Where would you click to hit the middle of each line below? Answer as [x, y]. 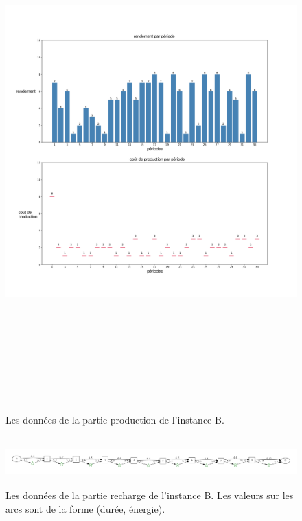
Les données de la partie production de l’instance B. [115, 420]
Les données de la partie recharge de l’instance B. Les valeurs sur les [150, 495]
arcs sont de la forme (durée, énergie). [85, 509]
